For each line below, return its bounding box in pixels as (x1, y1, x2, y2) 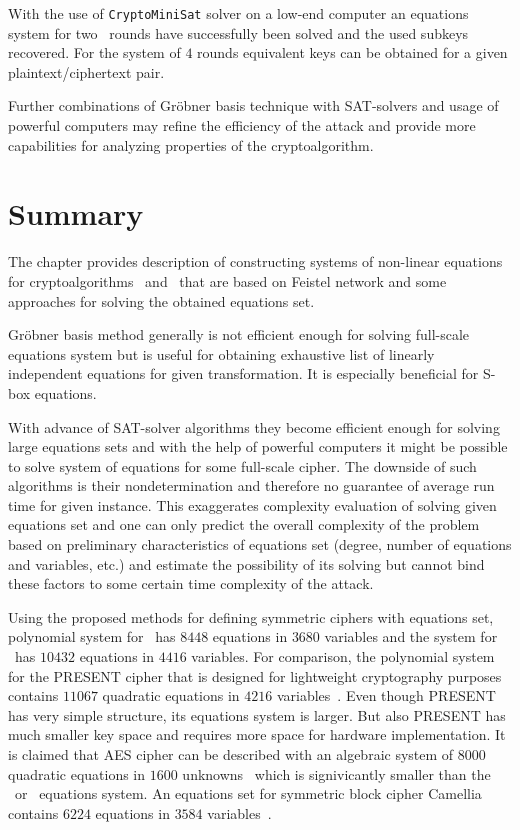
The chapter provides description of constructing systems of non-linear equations (8, 251, 503, 272)
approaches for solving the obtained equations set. (8, 290, 315, 311)
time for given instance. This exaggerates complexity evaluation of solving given (8, 494, 497, 515)
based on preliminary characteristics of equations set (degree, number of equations (8, 534, 512, 555)
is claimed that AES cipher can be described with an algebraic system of (8, 744, 454, 764)
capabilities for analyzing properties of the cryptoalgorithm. (8, 134, 374, 155)
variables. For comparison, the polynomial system (191, 646, 495, 667)
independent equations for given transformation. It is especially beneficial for (8, 363, 479, 384)
